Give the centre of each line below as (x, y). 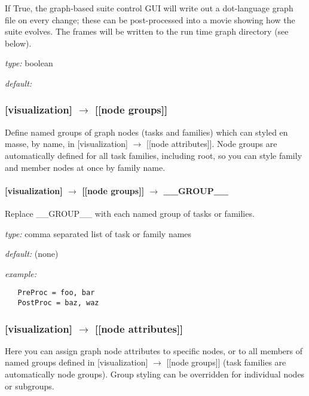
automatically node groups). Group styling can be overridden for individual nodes (155, 374)
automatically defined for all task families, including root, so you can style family (154, 155)
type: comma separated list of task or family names (98, 233)
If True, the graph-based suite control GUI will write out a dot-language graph (149, 8)
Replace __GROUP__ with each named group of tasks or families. (130, 213)
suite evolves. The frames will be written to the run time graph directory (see (147, 31)
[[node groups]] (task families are (226, 362)
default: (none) (32, 254)
